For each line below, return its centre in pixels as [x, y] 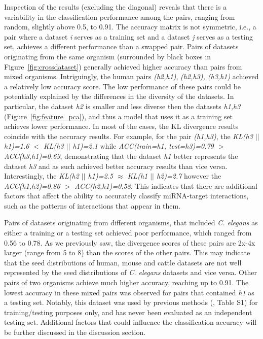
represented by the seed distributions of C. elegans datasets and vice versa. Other [130, 272]
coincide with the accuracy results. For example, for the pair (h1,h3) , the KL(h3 [128, 136]
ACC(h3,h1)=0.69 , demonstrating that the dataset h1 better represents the [121, 156]
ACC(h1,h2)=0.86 [32, 185]
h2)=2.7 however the [189, 176]
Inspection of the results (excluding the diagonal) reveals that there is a [116, 7]
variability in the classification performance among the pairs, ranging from [120, 16]
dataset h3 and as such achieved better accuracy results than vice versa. [116, 166]
